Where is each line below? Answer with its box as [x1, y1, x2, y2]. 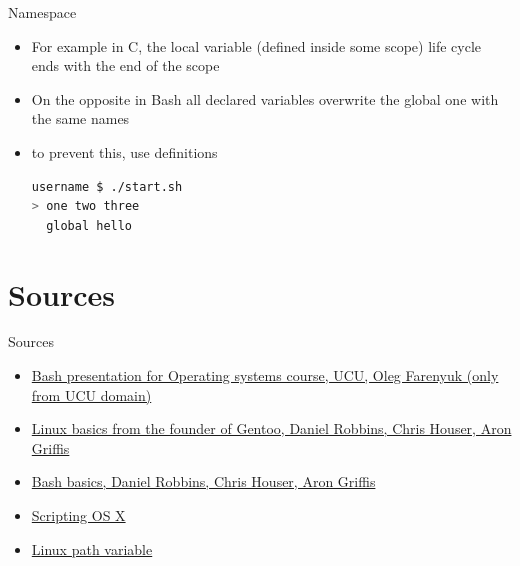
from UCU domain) [31, 384, 152, 405]
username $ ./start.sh [31, 179, 183, 194]
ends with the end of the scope [31, 55, 220, 76]
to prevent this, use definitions [31, 141, 218, 162]
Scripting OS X [31, 505, 126, 526]
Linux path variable [31, 538, 153, 559]
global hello [46, 218, 133, 233]
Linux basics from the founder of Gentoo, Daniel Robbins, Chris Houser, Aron [31, 418, 512, 439]
